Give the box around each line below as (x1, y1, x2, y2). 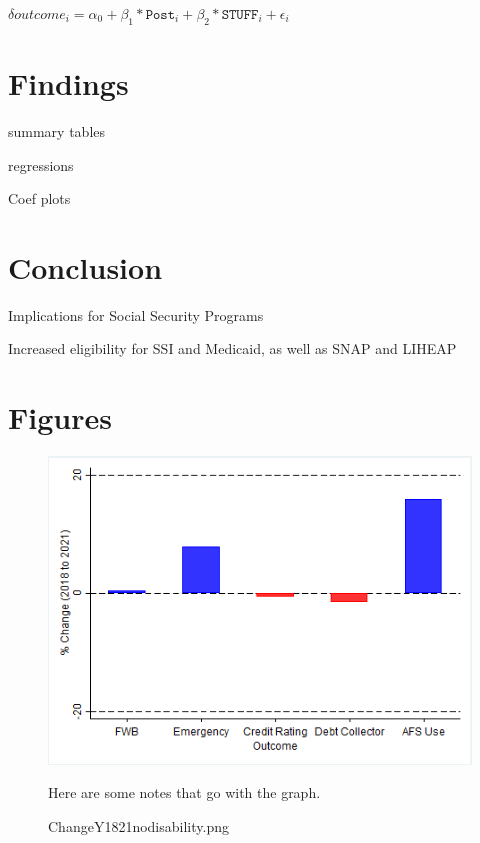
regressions (8, 154, 74, 175)
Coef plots (8, 188, 71, 209)
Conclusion (8, 246, 163, 287)
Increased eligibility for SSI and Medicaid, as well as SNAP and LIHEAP (8, 338, 457, 359)
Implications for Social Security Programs (8, 304, 264, 325)
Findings (8, 62, 129, 103)
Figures (8, 397, 112, 438)
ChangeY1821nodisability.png (48, 815, 229, 836)
